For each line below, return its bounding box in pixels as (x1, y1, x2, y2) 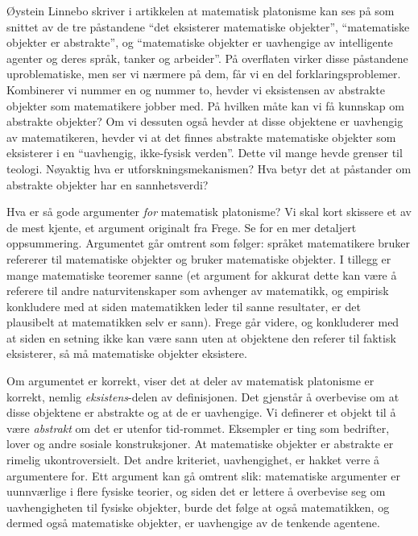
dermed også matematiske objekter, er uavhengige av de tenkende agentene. (6, 514, 380, 531)
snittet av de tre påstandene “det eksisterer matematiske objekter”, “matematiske (6, 18, 410, 35)
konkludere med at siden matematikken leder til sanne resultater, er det (6, 297, 361, 314)
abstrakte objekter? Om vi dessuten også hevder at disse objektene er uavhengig (6, 113, 404, 130)
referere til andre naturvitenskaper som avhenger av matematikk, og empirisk (6, 282, 389, 299)
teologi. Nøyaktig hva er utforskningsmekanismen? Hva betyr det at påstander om (6, 160, 412, 177)
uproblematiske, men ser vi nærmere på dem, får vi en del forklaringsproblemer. (6, 65, 401, 82)
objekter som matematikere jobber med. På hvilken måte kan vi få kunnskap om (6, 97, 404, 114)
